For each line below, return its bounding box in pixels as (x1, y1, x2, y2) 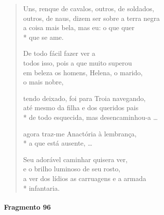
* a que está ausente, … (23, 138, 92, 148)
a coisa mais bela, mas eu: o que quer (23, 22, 135, 33)
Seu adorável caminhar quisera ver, (23, 154, 128, 164)
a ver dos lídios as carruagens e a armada (23, 173, 146, 183)
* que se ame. (23, 32, 64, 42)
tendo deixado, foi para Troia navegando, (23, 93, 146, 103)
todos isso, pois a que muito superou (23, 57, 132, 67)
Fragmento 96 (4, 201, 51, 212)
